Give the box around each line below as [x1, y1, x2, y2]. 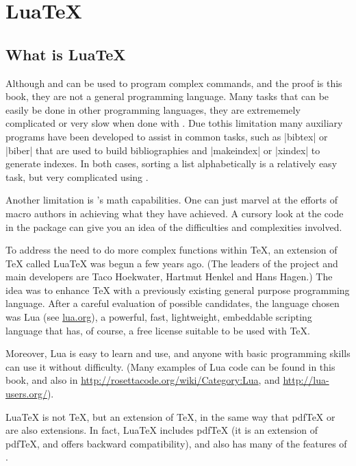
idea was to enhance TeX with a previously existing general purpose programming [5, 282, 350, 297]
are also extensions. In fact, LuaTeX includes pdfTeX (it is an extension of [5, 423, 318, 437]
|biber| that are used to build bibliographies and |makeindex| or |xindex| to [5, 143, 320, 157]
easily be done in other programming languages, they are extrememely [5, 102, 301, 116]
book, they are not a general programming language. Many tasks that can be [5, 89, 329, 103]
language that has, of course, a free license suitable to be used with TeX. [5, 323, 310, 337]
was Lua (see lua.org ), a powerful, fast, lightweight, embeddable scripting [5, 310, 312, 324]
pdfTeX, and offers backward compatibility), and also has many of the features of [5, 436, 347, 450]
